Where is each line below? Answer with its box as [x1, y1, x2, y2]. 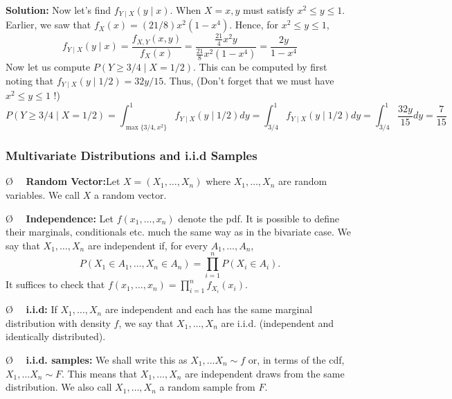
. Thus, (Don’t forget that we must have [163, 73, 334, 87]
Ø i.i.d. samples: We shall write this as [6, 353, 188, 367]
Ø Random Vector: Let [6, 174, 120, 188]
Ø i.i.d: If [6, 302, 57, 317]
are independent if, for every [87, 238, 208, 252]
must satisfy [243, 3, 294, 17]
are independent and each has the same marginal [105, 302, 313, 317]
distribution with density [6, 315, 111, 330]
